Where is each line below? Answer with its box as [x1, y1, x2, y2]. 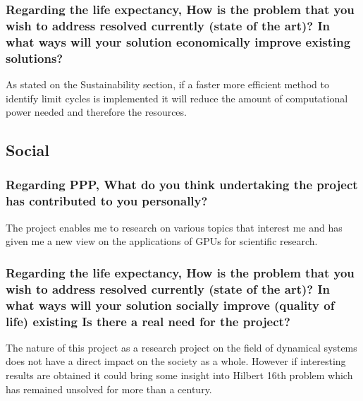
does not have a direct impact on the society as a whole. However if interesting [6, 354, 346, 369]
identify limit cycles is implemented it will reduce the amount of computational [6, 90, 348, 105]
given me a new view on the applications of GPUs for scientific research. [6, 234, 318, 249]
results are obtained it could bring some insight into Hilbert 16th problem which [6, 368, 353, 383]
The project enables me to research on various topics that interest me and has [6, 220, 343, 234]
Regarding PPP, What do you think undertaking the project [6, 176, 358, 193]
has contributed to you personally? [6, 192, 208, 210]
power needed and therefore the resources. [6, 104, 187, 119]
